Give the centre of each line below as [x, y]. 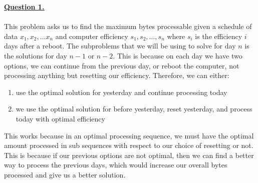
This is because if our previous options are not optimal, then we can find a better [129, 155]
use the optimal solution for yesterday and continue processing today [121, 92]
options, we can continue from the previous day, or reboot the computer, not [122, 65]
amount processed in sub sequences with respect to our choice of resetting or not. [129, 145]
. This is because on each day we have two [178, 55]
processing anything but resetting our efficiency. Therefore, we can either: [117, 75]
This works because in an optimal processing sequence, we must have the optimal [129, 135]
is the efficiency [219, 36]
